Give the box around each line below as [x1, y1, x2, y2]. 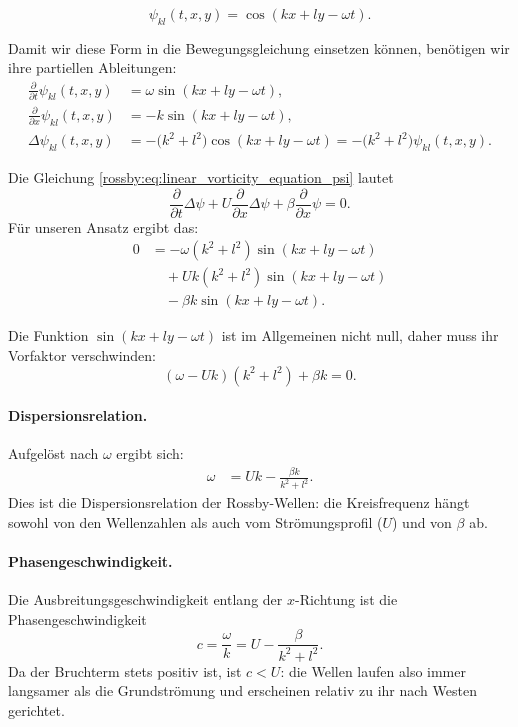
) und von [392, 511, 452, 532]
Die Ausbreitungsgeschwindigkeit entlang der [8, 589, 283, 610]
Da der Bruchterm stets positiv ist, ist [8, 660, 242, 681]
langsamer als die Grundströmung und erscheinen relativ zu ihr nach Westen [8, 680, 477, 701]
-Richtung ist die [294, 589, 398, 610]
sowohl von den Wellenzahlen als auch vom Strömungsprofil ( [8, 511, 383, 532]
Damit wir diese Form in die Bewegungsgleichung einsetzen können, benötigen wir [8, 37, 510, 58]
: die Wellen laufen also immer [280, 660, 466, 681]
